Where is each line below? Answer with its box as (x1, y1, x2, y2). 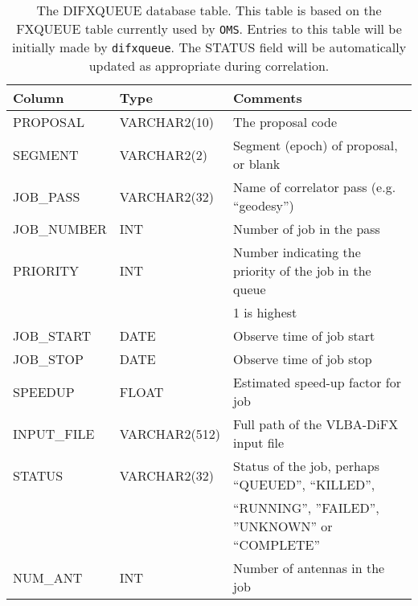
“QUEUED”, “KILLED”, (233, 475, 375, 493)
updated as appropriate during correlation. (88, 56, 330, 75)
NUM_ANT (13, 567, 83, 587)
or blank (233, 154, 281, 173)
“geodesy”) (233, 196, 294, 215)
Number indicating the (233, 243, 361, 261)
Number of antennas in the (233, 559, 385, 577)
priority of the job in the (233, 261, 371, 280)
